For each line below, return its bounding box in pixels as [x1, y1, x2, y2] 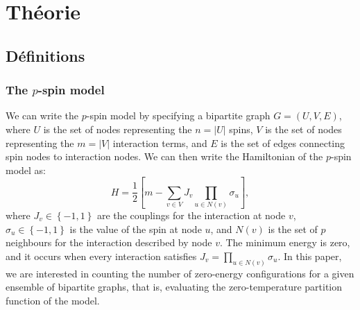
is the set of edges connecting [221, 135, 345, 150]
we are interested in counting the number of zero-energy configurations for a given [6, 266, 354, 280]
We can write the [6, 108, 79, 123]
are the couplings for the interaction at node [96, 208, 286, 222]
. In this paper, [277, 248, 342, 263]
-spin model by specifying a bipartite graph [86, 108, 271, 123]
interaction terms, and [112, 135, 207, 150]
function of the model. [6, 293, 100, 307]
